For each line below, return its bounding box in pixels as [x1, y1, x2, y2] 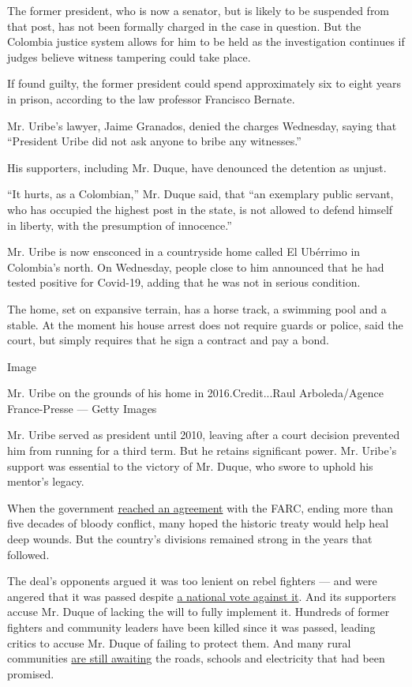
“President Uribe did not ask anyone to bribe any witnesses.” [7, 133, 302, 149]
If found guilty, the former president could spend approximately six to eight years [7, 75, 402, 92]
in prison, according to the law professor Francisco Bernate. [7, 90, 295, 107]
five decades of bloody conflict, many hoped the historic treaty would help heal [7, 515, 389, 531]
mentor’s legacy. [7, 473, 84, 490]
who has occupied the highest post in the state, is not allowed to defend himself [7, 201, 393, 217]
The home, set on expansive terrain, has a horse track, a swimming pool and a [7, 300, 387, 317]
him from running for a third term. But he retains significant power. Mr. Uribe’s [7, 442, 397, 459]
